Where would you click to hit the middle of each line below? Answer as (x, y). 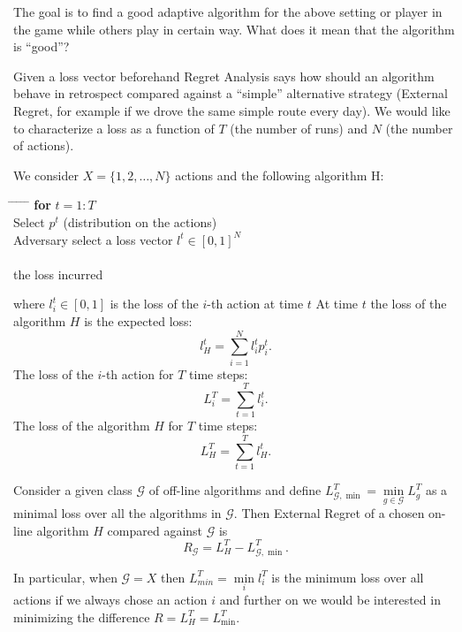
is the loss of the (154, 304)
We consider (46, 175)
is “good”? (42, 46)
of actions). (44, 145)
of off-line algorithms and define (235, 490)
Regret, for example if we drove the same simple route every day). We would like (232, 110)
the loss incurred (58, 274)
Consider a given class (73, 490)
